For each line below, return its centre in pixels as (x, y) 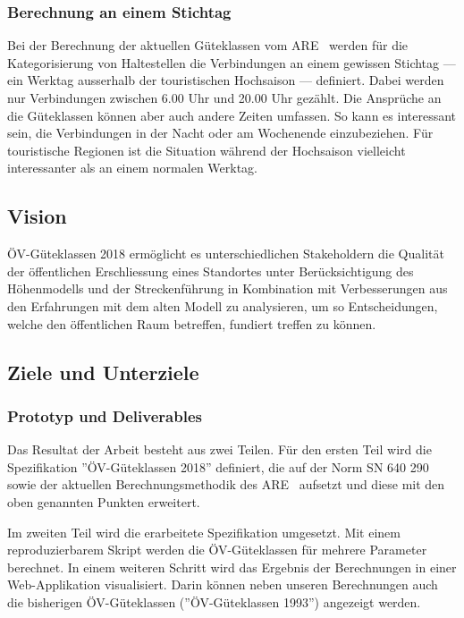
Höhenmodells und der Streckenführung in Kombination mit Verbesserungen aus (228, 288)
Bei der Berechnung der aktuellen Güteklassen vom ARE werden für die (208, 45)
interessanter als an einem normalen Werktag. (132, 168)
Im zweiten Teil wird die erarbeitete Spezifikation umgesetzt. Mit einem (204, 532)
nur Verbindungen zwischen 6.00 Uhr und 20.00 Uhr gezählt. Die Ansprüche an (224, 97)
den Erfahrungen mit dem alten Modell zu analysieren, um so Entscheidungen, (223, 305)
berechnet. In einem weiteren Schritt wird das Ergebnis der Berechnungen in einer (232, 567)
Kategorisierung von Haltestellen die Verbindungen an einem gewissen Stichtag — (232, 62)
